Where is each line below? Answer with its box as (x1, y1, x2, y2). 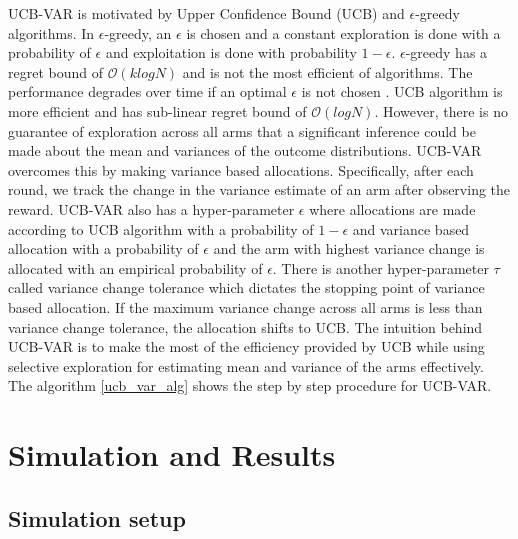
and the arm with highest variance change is (213, 238, 485, 259)
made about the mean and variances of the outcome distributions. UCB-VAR (8, 140, 482, 161)
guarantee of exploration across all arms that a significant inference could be (8, 120, 476, 141)
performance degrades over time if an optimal (8, 81, 287, 102)
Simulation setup (8, 502, 186, 533)
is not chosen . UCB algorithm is (301, 81, 503, 102)
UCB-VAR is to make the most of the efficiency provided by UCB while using (8, 336, 485, 357)
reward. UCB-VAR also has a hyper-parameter (8, 198, 295, 219)
